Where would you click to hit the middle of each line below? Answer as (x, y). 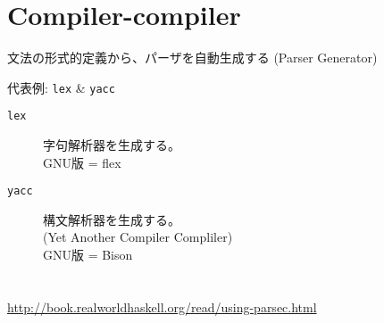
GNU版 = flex (82, 162)
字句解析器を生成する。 (112, 145)
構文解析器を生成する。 (112, 219)
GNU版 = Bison (88, 255)
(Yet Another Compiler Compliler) (138, 237)
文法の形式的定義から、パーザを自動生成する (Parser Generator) (192, 58)
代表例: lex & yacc (61, 87)
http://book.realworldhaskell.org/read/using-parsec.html (162, 306)
